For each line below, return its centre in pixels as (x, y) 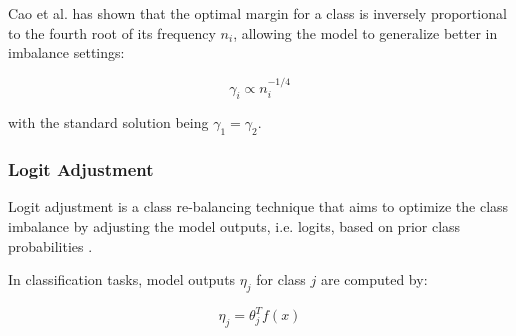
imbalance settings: (66, 52)
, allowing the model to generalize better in (365, 32)
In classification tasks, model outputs (122, 279)
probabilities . (50, 245)
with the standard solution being (108, 122)
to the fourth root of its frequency (112, 32)
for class (281, 279)
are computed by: (374, 279)
